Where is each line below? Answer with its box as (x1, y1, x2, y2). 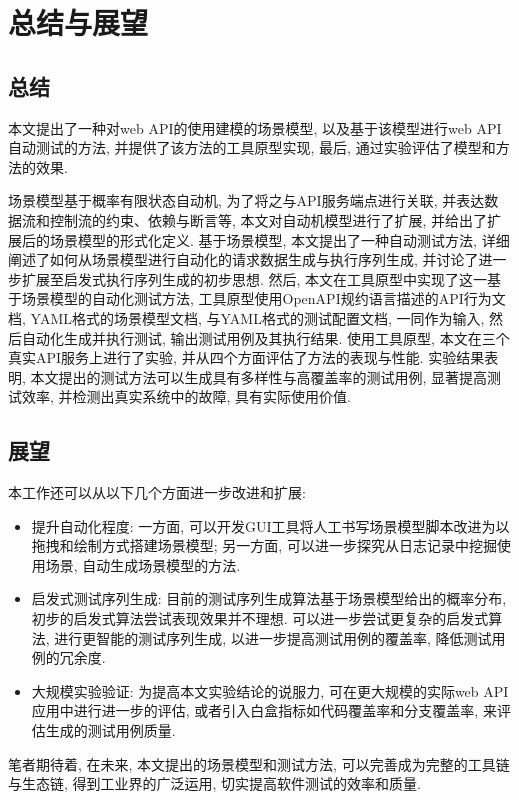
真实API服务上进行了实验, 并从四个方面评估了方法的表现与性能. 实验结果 (8, 347, 485, 368)
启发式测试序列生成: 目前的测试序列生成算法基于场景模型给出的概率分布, (31, 588, 507, 609)
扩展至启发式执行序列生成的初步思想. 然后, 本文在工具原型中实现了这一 (21, 268, 488, 289)
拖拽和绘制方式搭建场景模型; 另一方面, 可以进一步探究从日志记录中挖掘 (31, 535, 497, 556)
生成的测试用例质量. (45, 720, 176, 741)
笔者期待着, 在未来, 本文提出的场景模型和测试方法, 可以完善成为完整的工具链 (8, 753, 510, 774)
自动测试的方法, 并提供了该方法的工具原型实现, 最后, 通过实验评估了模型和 (8, 137, 496, 158)
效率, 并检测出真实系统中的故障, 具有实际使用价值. (21, 386, 351, 407)
